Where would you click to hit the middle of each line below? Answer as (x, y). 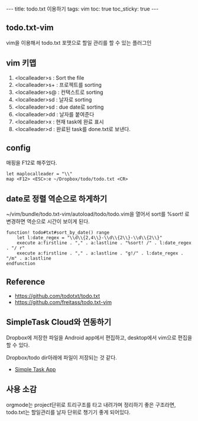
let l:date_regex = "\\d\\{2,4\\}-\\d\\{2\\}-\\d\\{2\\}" (90, 238)
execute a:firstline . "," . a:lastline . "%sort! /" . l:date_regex (104, 243)
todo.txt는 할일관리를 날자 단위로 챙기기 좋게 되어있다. (69, 412)
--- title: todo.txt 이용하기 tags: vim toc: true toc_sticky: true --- (82, 9)
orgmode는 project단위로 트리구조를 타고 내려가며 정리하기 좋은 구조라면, (91, 404)
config (18, 148)
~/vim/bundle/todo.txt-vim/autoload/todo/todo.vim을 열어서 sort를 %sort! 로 (98, 214)
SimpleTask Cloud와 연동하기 (59, 322)
